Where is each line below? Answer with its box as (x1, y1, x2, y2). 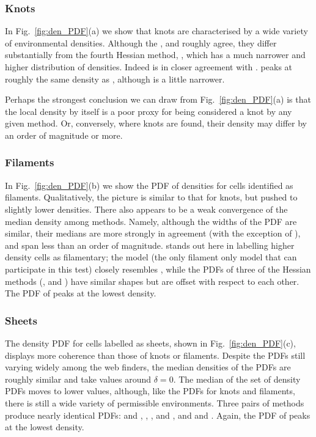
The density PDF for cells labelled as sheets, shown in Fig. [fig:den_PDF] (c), (5, 336, 296, 349)
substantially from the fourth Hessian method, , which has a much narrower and (5, 48, 306, 61)
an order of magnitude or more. (5, 128, 123, 141)
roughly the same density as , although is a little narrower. (5, 72, 225, 85)
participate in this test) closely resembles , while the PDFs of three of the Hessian (5, 262, 311, 275)
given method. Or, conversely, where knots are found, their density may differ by (5, 117, 307, 130)
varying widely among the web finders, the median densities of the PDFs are (5, 361, 291, 373)
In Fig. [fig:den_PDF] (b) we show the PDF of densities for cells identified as (5, 178, 293, 191)
